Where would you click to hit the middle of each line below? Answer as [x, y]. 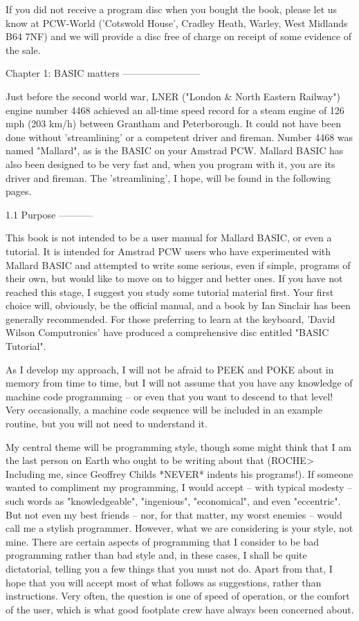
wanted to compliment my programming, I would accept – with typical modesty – [179, 487]
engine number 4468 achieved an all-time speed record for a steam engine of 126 [175, 110]
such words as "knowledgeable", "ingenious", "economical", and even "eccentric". [173, 501]
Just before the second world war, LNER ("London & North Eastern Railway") [173, 96]
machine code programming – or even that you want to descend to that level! [169, 396]
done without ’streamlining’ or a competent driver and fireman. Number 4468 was [179, 137]
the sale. [23, 49]
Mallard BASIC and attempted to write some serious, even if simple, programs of [178, 265]
